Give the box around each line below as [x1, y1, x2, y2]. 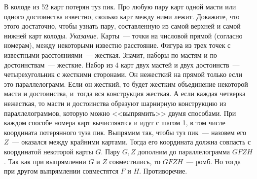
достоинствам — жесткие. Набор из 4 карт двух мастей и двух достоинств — [4, 59, 240, 70]
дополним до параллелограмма [138, 146, 230, 156]
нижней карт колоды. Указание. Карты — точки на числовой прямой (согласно [4, 30, 243, 40]
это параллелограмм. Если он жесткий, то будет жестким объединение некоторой [4, 78, 248, 89]
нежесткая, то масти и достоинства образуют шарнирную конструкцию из [4, 98, 226, 108]
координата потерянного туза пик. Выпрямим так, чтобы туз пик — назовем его [4, 127, 247, 137]
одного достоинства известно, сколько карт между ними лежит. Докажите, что [4, 11, 240, 21]
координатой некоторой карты [4, 146, 93, 156]
